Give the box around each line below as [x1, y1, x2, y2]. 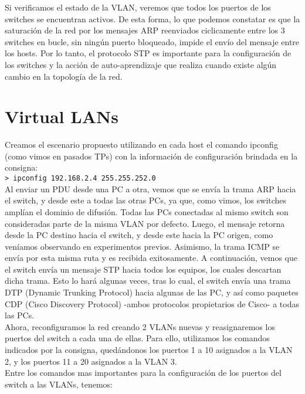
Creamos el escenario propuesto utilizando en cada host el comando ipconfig [5, 138, 278, 151]
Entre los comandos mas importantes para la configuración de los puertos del [5, 366, 282, 379]
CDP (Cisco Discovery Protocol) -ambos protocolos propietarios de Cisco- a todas [5, 297, 299, 310]
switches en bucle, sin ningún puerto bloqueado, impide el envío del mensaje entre [5, 35, 300, 47]
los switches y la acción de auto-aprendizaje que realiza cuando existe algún [5, 58, 277, 70]
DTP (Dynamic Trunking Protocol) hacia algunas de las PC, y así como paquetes [5, 286, 299, 298]
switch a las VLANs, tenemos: [5, 378, 113, 390]
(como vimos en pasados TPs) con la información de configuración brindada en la [5, 150, 298, 162]
